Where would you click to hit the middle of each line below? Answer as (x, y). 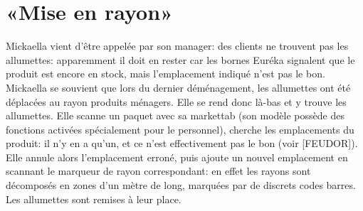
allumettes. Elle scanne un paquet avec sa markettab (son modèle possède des (175, 115)
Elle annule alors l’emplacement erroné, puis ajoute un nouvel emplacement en (177, 157)
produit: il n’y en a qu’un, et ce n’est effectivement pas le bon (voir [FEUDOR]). (182, 143)
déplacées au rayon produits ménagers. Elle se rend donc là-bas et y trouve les (176, 101)
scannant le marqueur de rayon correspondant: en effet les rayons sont (158, 171)
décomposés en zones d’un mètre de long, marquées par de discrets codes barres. (181, 185)
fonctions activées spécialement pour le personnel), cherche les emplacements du (180, 129)
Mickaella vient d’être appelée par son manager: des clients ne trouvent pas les (177, 46)
